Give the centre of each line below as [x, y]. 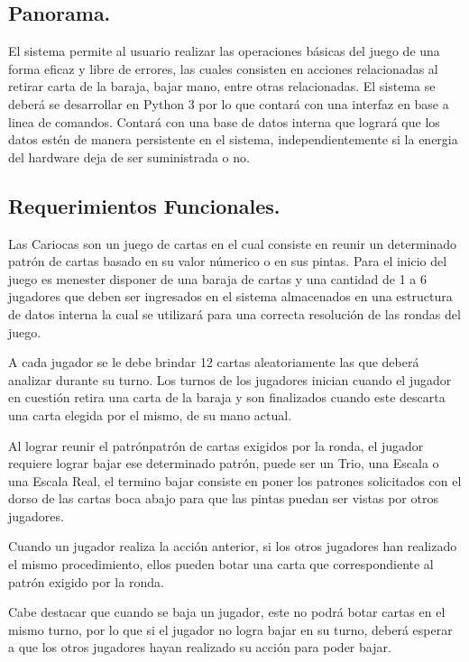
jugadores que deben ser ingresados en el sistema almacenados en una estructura [230, 296]
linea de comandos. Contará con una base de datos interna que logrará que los [224, 121]
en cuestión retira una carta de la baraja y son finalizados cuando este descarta [227, 397]
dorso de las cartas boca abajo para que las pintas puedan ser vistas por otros [223, 498]
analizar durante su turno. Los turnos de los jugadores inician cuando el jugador [230, 379]
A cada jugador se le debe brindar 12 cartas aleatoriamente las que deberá [214, 362]
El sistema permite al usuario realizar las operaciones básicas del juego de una [224, 51]
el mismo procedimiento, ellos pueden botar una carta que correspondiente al [221, 564]
